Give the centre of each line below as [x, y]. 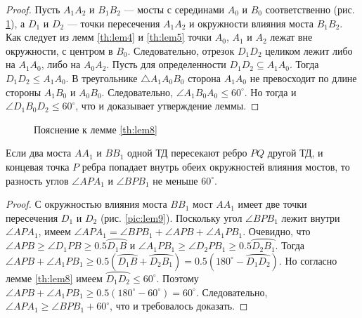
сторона [204, 78]
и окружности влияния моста [252, 23]
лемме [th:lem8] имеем [54, 278]
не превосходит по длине [303, 78]
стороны [24, 92]
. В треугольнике [102, 78]
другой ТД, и [295, 153]
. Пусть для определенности [166, 64]
